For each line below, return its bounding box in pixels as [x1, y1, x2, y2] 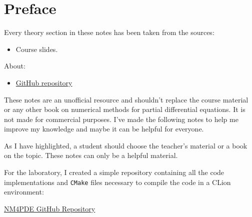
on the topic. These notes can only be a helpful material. [4, 150, 178, 160]
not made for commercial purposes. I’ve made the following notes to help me [4, 113, 238, 124]
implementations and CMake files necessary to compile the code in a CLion [4, 176, 231, 187]
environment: [4, 186, 44, 197]
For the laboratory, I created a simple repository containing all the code [4, 167, 224, 177]
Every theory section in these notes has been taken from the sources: [4, 27, 214, 37]
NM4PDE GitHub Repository [4, 203, 95, 213]
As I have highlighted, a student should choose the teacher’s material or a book [4, 140, 247, 150]
